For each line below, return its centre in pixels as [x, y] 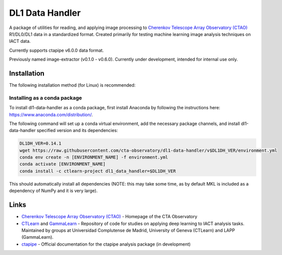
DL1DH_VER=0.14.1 [40, 143]
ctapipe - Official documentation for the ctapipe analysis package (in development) [106, 244]
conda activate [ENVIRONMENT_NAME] [62, 164]
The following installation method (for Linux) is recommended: [72, 85]
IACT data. [20, 41]
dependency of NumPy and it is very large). [53, 191]
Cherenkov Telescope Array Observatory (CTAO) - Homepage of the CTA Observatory [109, 217]
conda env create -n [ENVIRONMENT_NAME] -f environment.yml [94, 157]
